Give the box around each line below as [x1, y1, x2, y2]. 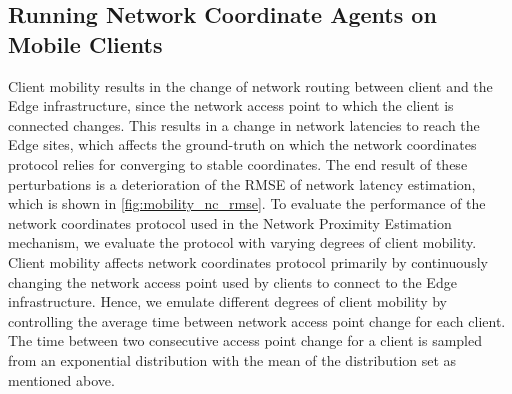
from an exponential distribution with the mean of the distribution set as [8, 349, 457, 370]
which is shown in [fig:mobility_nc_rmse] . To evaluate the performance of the [8, 193, 486, 214]
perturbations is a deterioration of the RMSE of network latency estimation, [8, 173, 476, 194]
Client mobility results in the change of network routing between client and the [8, 75, 493, 96]
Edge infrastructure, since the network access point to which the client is [8, 95, 454, 116]
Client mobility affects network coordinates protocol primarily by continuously [8, 251, 488, 272]
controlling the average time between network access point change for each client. [8, 310, 506, 331]
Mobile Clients [8, 28, 163, 59]
